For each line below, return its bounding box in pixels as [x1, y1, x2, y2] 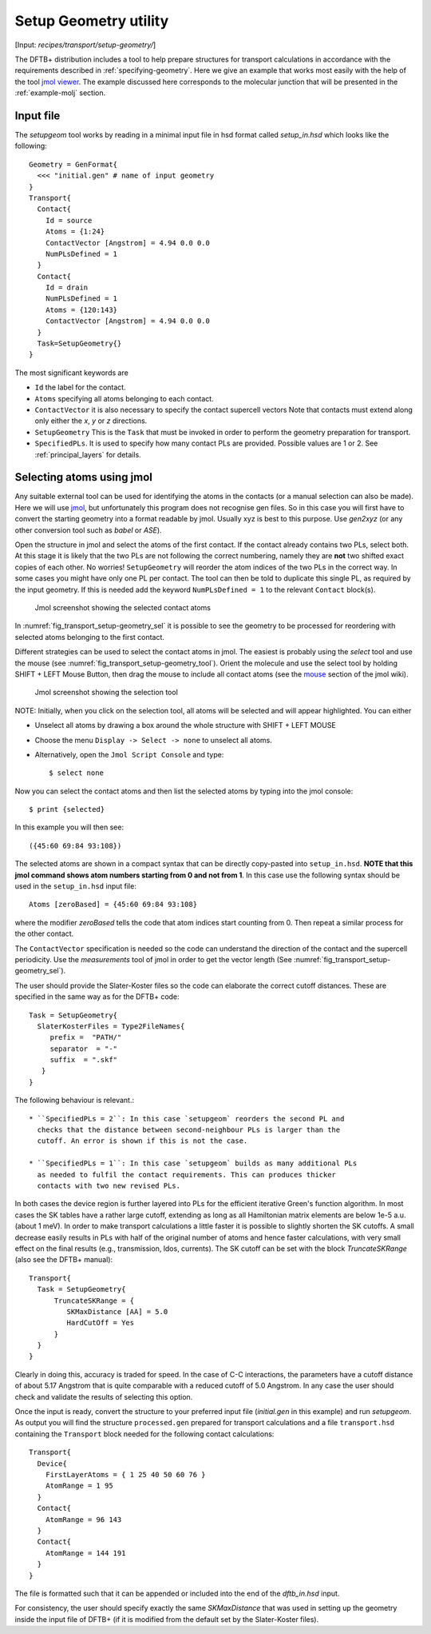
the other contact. [14, 929, 74, 939]
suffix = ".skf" [49, 1056, 118, 1065]
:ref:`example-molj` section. [14, 88, 106, 98]
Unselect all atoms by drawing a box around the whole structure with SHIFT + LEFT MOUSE [34, 721, 337, 730]
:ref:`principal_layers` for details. [34, 449, 141, 459]
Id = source [45, 216, 93, 225]
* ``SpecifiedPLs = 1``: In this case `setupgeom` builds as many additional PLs [29, 1159, 358, 1168]
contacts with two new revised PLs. [37, 1181, 181, 1190]
